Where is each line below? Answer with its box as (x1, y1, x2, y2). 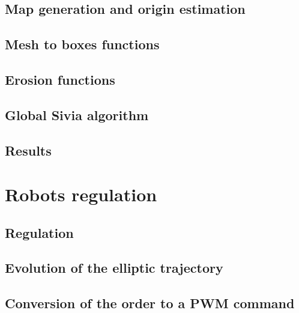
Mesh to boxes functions (5, 35, 160, 53)
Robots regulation (5, 182, 157, 207)
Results (5, 141, 52, 159)
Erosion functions (5, 70, 115, 88)
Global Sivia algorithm (5, 105, 149, 124)
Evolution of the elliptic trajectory (5, 258, 223, 277)
